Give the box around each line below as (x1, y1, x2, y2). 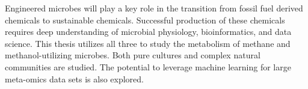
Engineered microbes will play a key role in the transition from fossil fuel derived (5, 2, 303, 14)
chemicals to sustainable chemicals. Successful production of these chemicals (5, 13, 285, 26)
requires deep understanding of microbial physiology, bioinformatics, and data (5, 25, 292, 38)
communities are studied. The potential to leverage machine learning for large (5, 60, 291, 73)
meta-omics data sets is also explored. (5, 72, 144, 85)
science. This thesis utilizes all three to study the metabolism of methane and (5, 37, 291, 49)
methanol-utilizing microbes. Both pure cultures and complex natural (5, 49, 260, 61)
